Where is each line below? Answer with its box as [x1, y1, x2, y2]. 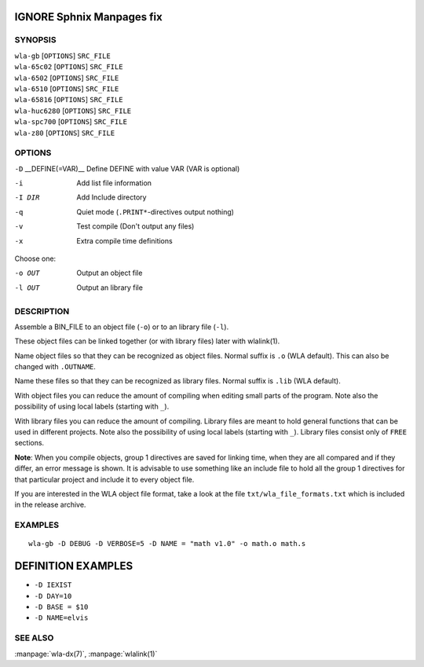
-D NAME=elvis [34, 614, 89, 622]
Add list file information [76, 178, 152, 188]
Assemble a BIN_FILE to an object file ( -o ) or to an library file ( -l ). [14, 322, 229, 332]
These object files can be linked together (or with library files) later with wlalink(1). [14, 336, 280, 346]
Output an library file [76, 283, 143, 292]
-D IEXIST [34, 581, 72, 589]
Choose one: [14, 254, 57, 263]
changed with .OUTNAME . [14, 362, 96, 372]
